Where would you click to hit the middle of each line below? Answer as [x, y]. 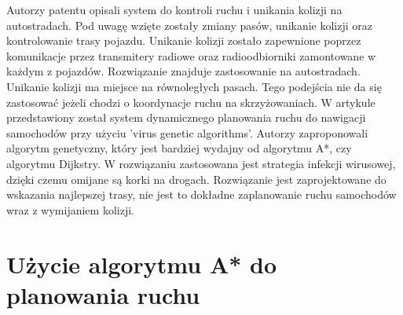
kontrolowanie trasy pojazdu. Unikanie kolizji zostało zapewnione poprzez [184, 40]
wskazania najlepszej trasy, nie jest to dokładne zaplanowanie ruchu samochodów [201, 194]
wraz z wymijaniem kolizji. [70, 209]
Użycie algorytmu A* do [142, 264]
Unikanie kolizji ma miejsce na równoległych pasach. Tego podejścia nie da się [194, 86]
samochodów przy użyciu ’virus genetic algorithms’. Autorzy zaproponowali [187, 132]
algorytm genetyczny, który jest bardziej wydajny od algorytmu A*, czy [179, 148]
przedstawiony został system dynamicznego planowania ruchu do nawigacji [186, 117]
